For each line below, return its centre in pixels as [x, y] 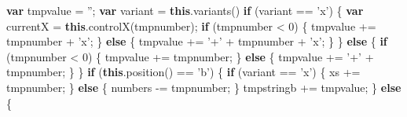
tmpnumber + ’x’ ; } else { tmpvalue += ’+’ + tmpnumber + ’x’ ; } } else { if [197, 41]
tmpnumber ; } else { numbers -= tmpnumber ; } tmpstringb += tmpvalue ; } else [204, 87]
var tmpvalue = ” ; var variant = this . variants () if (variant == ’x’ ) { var [185, 10]
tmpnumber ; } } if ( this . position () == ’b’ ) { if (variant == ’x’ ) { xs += [183, 72]
